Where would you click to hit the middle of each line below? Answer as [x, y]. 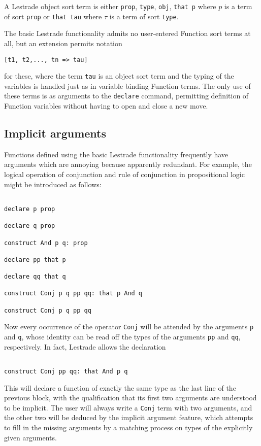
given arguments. [30, 437]
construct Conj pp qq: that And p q [66, 371]
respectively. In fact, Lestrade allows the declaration [85, 346]
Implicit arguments [55, 133]
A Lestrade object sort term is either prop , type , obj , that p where [110, 6]
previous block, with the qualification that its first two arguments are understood [130, 398]
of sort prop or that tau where [53, 16]
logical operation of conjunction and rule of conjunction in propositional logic [124, 174]
